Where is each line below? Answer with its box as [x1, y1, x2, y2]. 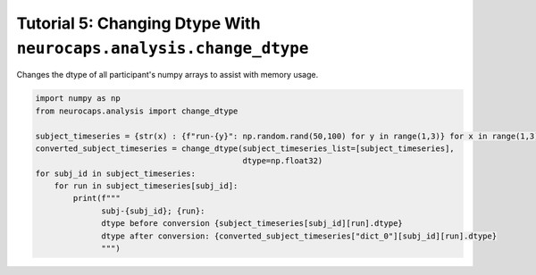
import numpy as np [35, 94, 121, 104]
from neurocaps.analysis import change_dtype [35, 105, 239, 116]
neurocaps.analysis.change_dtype [16, 38, 309, 58]
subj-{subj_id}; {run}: [101, 205, 205, 216]
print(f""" [72, 193, 121, 204]
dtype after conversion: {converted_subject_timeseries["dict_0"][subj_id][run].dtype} [101, 230, 498, 241]
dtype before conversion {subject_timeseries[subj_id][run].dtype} [101, 219, 404, 229]
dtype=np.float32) [242, 156, 323, 166]
